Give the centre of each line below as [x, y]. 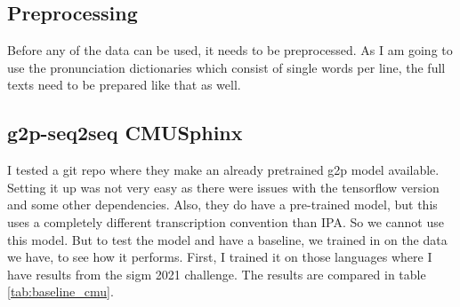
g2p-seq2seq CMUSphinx [125, 133]
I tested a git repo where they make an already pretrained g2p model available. [223, 170]
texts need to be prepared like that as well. [124, 85]
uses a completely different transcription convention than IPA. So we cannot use [226, 221]
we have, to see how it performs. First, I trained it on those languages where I [220, 257]
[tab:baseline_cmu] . [61, 291]
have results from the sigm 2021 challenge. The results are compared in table [217, 274]
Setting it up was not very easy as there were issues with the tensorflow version [223, 187]
